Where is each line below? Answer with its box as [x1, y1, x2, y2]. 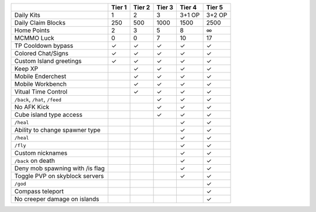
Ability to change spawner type [14, 126, 101, 134]
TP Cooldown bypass [14, 41, 73, 50]
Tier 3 [156, 4, 174, 11]
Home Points [14, 26, 50, 34]
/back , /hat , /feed [14, 95, 61, 103]
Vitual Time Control [14, 88, 67, 96]
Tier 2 [133, 4, 150, 11]
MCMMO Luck [14, 34, 54, 42]
